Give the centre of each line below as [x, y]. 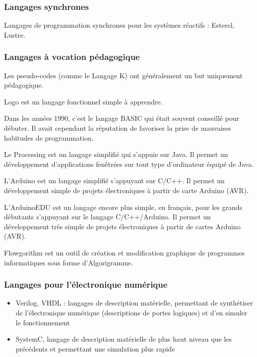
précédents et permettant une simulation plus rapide [95, 348]
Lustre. [15, 34]
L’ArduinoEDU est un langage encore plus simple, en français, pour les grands [123, 207]
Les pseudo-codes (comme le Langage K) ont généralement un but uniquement [123, 75]
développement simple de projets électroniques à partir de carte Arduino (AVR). [126, 190]
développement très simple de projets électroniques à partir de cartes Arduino [122, 226]
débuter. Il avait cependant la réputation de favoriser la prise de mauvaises [118, 128]
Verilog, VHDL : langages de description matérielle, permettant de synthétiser [134, 303]
